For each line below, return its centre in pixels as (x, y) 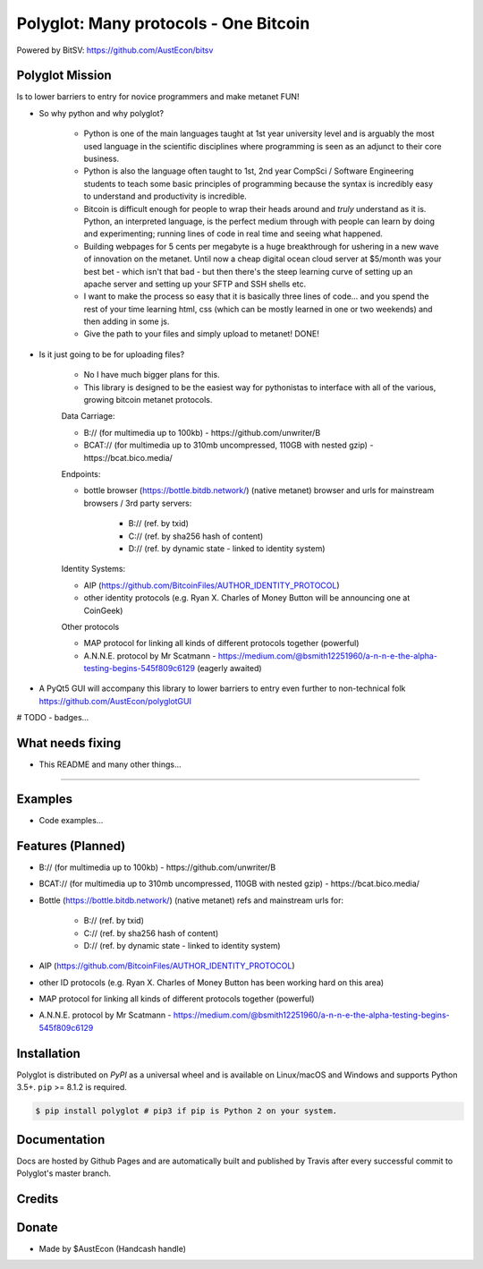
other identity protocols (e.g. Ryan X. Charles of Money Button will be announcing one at (247, 598)
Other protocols (90, 626)
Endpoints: (81, 474)
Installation (48, 1053)
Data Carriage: (88, 416)
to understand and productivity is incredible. (165, 196)
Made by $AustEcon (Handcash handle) (113, 1248)
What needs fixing (69, 743)
